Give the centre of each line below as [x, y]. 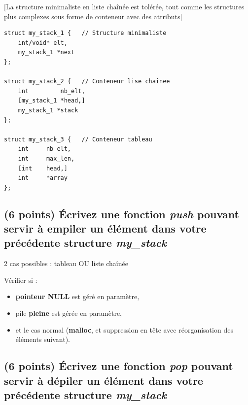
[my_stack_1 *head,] [52, 101]
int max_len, [46, 158]
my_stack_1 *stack [48, 110]
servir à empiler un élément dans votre [105, 228]
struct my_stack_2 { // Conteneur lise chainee [87, 82]
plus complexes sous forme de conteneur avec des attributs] [93, 16]
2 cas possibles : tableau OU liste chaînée [66, 263]
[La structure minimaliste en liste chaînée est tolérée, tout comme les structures [124, 6]
